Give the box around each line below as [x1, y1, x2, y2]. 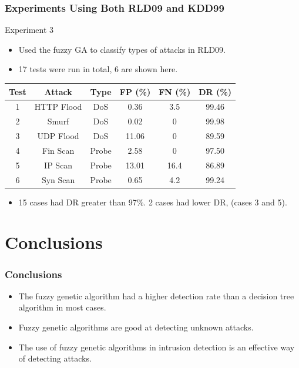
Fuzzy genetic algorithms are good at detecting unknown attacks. [18, 321, 254, 333]
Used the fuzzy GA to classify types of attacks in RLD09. [18, 43, 226, 55]
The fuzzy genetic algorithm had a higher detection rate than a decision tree [18, 289, 294, 302]
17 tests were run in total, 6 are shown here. [18, 63, 178, 75]
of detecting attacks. [18, 352, 92, 364]
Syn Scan [41, 173, 75, 185]
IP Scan [44, 158, 73, 171]
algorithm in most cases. [18, 301, 106, 313]
